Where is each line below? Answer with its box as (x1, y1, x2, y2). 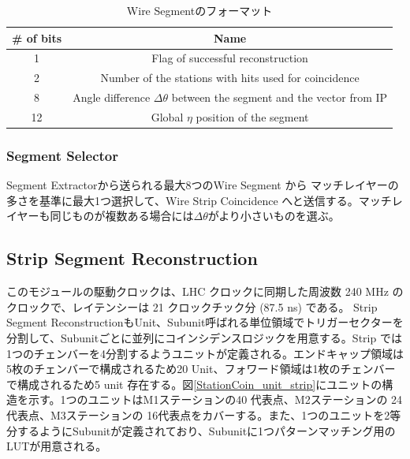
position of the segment (196, 108, 309, 125)
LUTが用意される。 (6, 438, 107, 454)
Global (151, 108, 184, 125)
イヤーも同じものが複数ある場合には (6, 207, 194, 224)
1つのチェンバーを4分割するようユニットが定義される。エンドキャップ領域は (6, 345, 404, 361)
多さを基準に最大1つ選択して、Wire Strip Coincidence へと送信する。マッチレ (6, 192, 403, 208)
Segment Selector (6, 145, 119, 165)
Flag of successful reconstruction (151, 50, 308, 66)
